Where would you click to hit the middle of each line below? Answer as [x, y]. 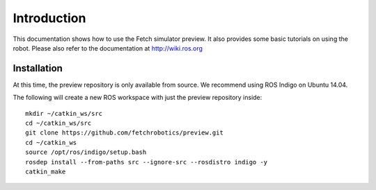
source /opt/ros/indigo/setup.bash [86, 152]
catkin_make [46, 171]
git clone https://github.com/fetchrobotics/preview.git [125, 133]
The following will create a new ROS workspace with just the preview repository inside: [138, 98]
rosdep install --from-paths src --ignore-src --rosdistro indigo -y [147, 162]
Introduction [49, 18]
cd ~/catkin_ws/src [58, 123]
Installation [38, 68]
